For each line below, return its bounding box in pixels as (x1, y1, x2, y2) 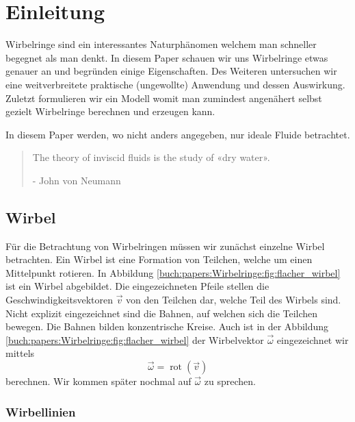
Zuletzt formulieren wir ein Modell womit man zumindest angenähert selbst (5, 90, 322, 105)
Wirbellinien (5, 403, 76, 420)
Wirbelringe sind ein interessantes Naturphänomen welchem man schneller (5, 37, 317, 51)
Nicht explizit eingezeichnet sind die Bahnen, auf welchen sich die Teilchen (5, 306, 318, 320)
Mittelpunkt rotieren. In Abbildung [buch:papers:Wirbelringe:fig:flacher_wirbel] (5, 265, 341, 280)
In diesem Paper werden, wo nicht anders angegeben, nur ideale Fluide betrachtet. (5, 127, 350, 141)
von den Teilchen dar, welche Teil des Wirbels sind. (126, 293, 341, 307)
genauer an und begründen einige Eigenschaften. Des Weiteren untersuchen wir (5, 64, 337, 78)
